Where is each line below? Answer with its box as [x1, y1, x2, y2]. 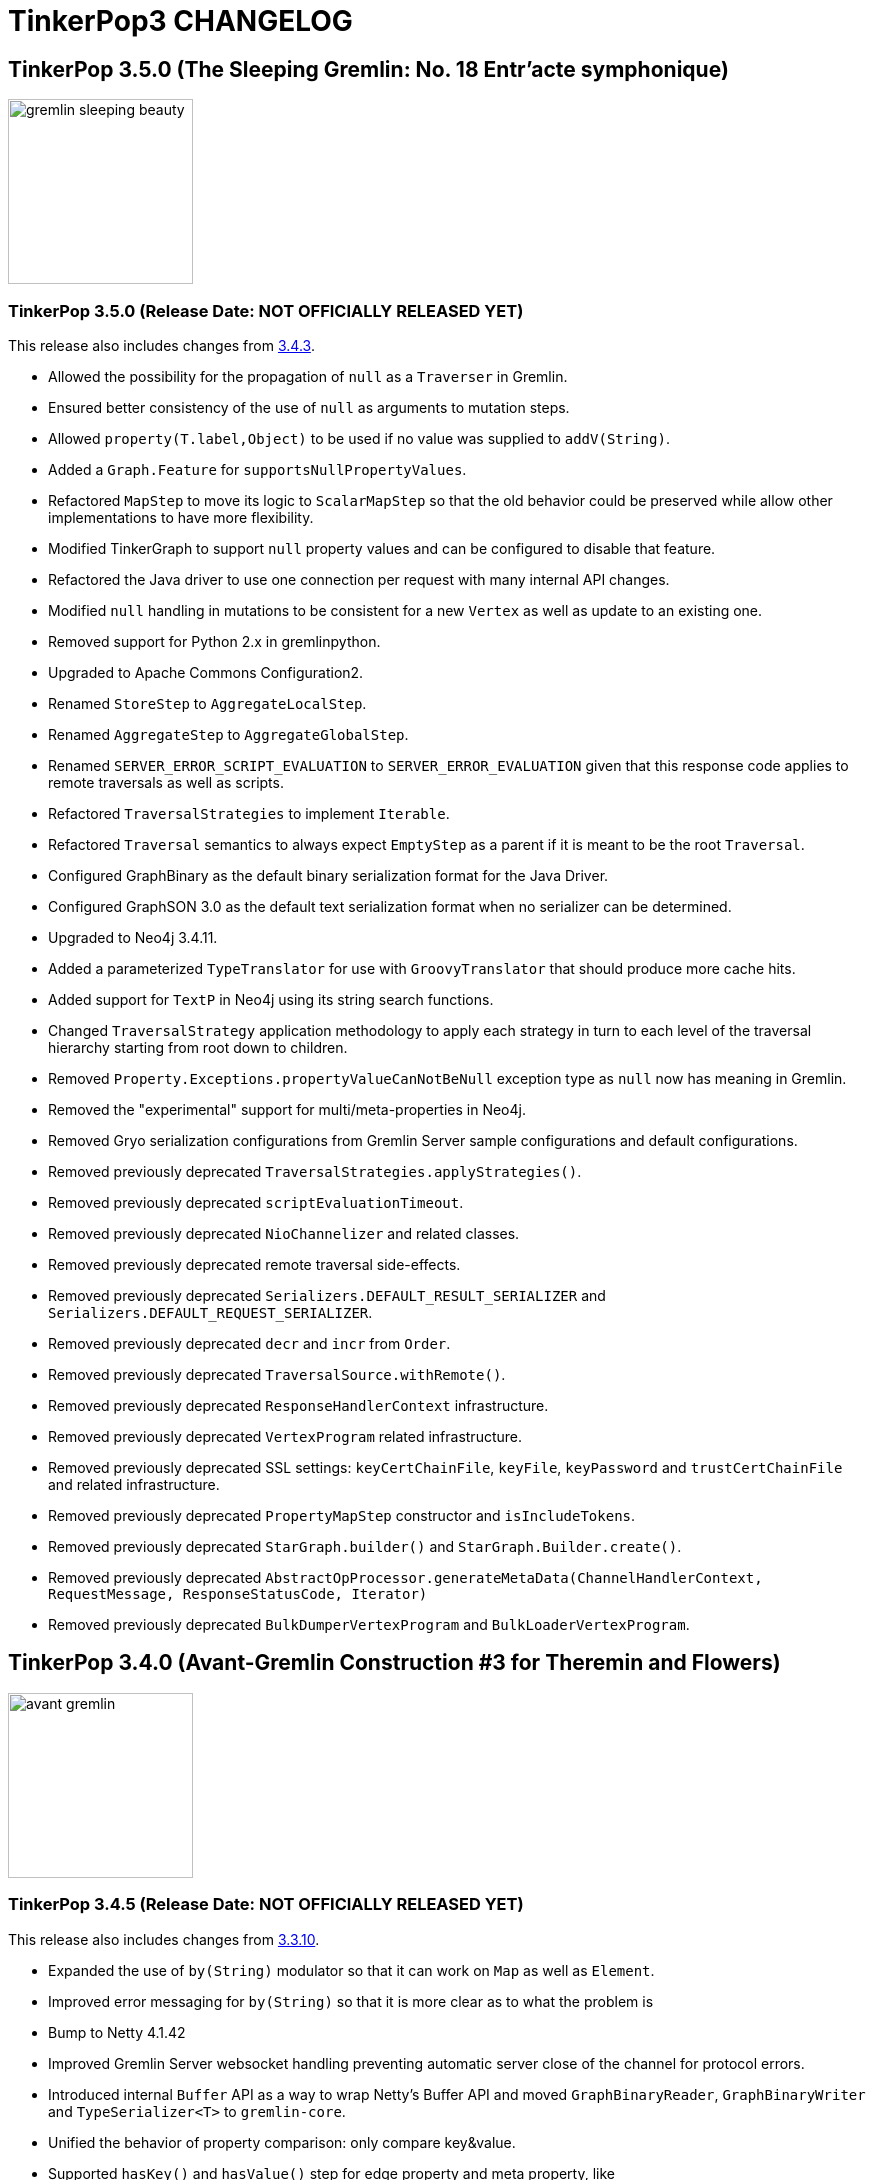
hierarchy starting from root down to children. [48, 1038, 348, 1056]
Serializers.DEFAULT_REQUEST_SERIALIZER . [48, 1303, 373, 1321]
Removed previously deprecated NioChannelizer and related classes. [48, 1224, 520, 1242]
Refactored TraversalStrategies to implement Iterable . [48, 804, 450, 822]
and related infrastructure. [48, 1475, 220, 1493]
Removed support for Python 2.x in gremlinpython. [48, 632, 381, 650]
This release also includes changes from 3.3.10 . [8, 1930, 320, 1948]
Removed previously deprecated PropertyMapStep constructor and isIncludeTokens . [48, 1506, 636, 1524]
